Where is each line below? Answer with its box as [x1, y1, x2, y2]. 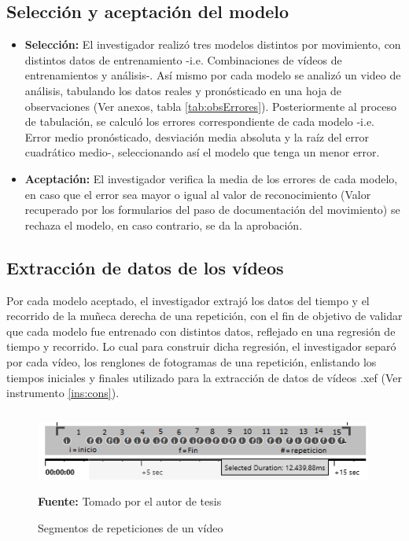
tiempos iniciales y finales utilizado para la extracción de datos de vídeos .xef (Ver [6, 369, 402, 385]
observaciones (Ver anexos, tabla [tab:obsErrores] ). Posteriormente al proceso [24, 98, 396, 114]
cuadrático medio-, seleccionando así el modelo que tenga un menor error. [24, 144, 380, 160]
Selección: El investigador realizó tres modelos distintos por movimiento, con [24, 36, 401, 53]
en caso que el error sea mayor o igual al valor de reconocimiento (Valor [24, 186, 371, 202]
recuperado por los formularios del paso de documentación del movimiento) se [24, 201, 400, 218]
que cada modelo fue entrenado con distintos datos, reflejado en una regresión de [6, 322, 396, 339]
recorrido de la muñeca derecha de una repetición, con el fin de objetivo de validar [6, 307, 403, 324]
